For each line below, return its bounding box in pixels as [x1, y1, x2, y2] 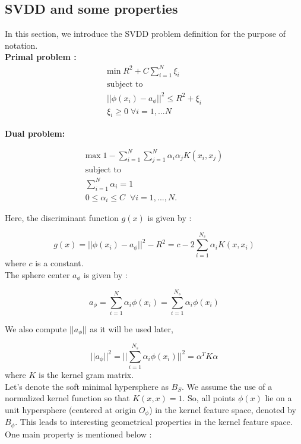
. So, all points [182, 392, 236, 404]
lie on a [265, 392, 292, 404]
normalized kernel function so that [5, 392, 130, 404]
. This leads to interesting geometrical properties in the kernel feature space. [15, 415, 293, 428]
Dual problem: [5, 127, 65, 139]
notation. [5, 39, 38, 51]
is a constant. [35, 257, 84, 269]
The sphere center [5, 268, 70, 281]
